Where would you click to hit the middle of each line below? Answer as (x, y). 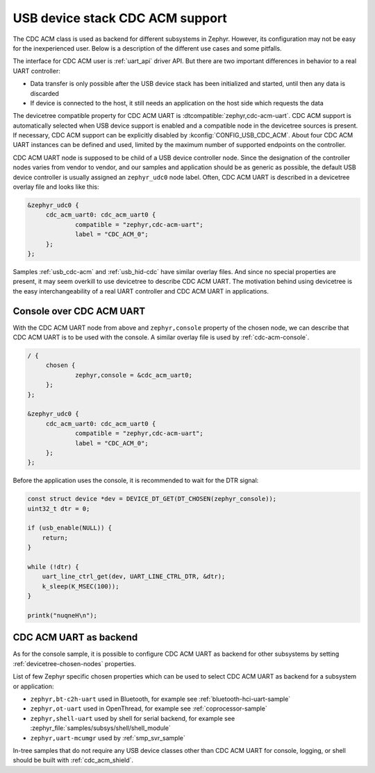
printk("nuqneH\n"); (62, 615)
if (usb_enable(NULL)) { (70, 528)
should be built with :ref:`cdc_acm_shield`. (73, 761)
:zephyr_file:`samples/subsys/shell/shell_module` (101, 728)
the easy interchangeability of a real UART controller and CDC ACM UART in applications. (141, 291)
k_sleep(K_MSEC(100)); (81, 586)
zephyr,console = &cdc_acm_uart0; (134, 375)
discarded (44, 93)
